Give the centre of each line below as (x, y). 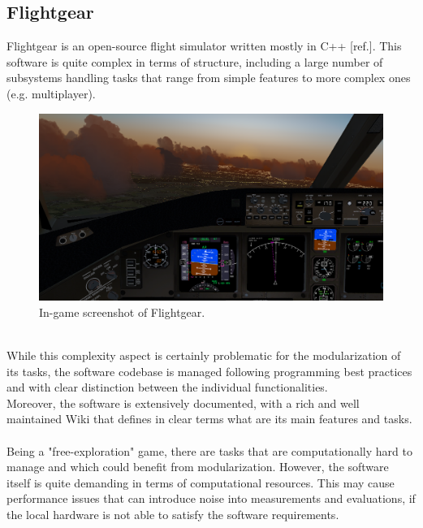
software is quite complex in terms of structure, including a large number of (195, 61)
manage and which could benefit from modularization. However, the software (198, 467)
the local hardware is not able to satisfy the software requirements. (173, 514)
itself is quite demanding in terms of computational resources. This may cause (201, 482)
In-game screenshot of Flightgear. (122, 312)
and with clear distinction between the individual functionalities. (167, 387)
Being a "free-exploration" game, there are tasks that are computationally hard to (209, 450)
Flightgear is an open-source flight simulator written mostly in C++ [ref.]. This (204, 46)
